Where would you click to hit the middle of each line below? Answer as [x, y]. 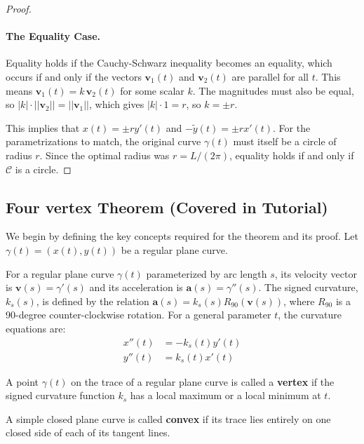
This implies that [43, 127]
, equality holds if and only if [292, 155]
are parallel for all [270, 76]
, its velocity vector [316, 273]
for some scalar [152, 90]
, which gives [116, 104]
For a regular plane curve [60, 273]
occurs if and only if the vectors [74, 76]
